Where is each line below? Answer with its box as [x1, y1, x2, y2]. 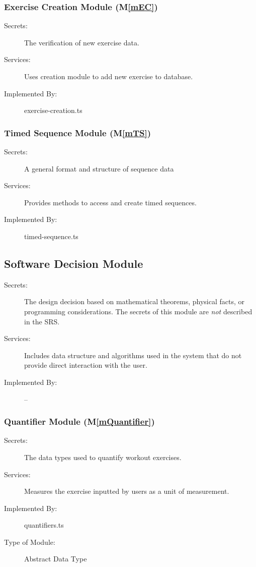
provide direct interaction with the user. [24, 360, 147, 370]
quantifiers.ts [24, 520, 64, 530]
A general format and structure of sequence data [24, 163, 174, 174]
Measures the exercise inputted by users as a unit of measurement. [24, 486, 229, 496]
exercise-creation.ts [24, 105, 82, 116]
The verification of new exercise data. [24, 37, 139, 47]
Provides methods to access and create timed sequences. [24, 197, 197, 207]
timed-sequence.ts [24, 231, 78, 241]
